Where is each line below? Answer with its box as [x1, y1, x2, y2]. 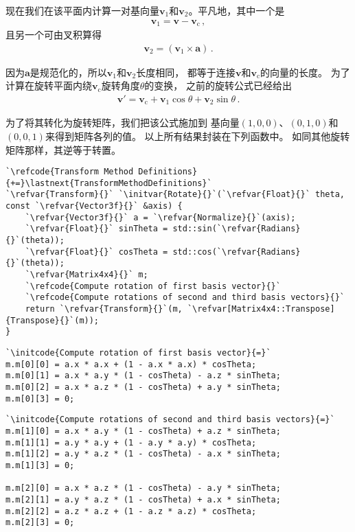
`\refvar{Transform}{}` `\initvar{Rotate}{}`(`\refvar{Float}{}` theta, [5, 189, 345, 200]
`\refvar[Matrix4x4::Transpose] [187, 304, 335, 314]
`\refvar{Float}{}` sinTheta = [25, 224, 168, 234]
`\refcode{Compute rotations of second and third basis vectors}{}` [25, 292, 345, 303]
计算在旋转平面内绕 [5, 78, 92, 93]
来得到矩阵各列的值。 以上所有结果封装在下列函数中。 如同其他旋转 [45, 128, 350, 143]
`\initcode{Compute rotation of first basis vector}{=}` [5, 348, 271, 358]
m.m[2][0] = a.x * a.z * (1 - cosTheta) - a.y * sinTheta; [5, 483, 281, 494]
